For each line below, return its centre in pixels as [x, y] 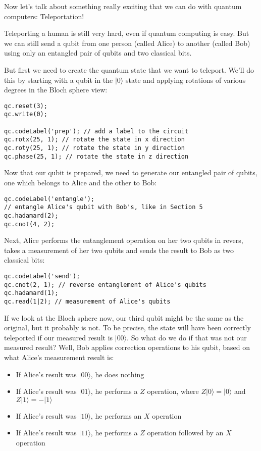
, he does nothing [117, 374]
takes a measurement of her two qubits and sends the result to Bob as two [119, 250]
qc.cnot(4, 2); [30, 224]
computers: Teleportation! [44, 16]
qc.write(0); [26, 114]
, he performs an [116, 415]
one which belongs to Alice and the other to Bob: [81, 182]
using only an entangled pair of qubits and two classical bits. [98, 53]
